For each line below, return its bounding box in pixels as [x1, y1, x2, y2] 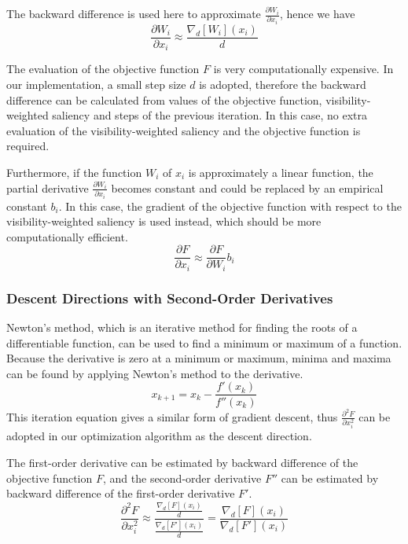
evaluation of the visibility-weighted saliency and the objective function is [6, 122, 361, 138]
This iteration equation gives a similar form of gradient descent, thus [6, 408, 338, 425]
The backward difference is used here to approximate [6, 6, 261, 21]
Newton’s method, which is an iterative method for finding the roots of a [6, 319, 358, 336]
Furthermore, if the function [6, 164, 142, 181]
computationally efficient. [6, 228, 128, 244]
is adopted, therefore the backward [199, 76, 366, 93]
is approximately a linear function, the [188, 164, 373, 181]
